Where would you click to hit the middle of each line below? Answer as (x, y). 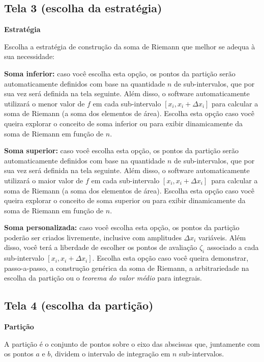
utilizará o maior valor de (44, 180)
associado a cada (233, 247)
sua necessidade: (29, 56)
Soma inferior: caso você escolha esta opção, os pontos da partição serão (120, 73)
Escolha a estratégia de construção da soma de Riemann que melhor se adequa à (130, 46)
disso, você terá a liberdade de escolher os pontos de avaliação (101, 247)
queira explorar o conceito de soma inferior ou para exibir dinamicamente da (123, 123)
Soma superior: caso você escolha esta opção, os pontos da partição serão (122, 150)
